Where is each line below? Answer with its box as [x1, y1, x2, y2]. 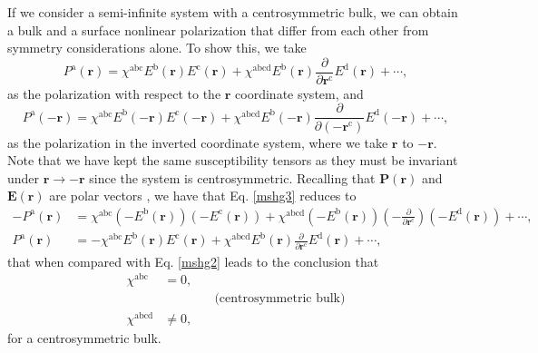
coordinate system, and [235, 83, 364, 103]
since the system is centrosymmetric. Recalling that [89, 168, 376, 187]
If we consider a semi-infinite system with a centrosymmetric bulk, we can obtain [7, 3, 458, 21]
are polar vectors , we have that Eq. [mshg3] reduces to [49, 186, 357, 205]
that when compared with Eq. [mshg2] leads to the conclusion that [7, 251, 379, 270]
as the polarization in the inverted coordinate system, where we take [7, 132, 388, 152]
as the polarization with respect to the [7, 83, 221, 103]
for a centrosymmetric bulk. [7, 328, 161, 347]
